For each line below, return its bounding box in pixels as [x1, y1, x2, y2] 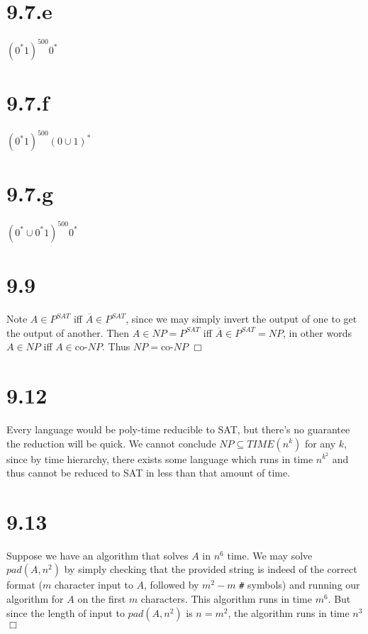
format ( [6, 577, 43, 592]
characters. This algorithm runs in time [140, 591, 312, 606]
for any [304, 435, 336, 450]
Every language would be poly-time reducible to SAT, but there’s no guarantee [6, 421, 350, 436]
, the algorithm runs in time [228, 605, 350, 620]
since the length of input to [6, 605, 125, 620]
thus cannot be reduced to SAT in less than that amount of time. [6, 465, 291, 480]
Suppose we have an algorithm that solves [6, 547, 189, 562]
